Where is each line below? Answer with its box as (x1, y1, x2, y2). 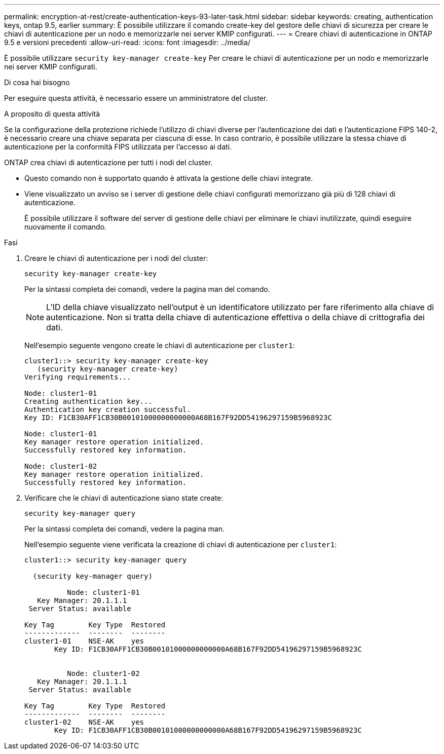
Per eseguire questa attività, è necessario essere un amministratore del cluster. (4, 94, 268, 102)
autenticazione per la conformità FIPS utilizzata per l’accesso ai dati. (4, 142, 232, 151)
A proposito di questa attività (4, 109, 100, 118)
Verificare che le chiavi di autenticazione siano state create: (24, 494, 224, 502)
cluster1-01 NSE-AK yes (24, 637, 144, 645)
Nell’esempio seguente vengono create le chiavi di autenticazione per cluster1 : (24, 341, 295, 350)
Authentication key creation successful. (24, 405, 191, 413)
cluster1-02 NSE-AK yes (24, 718, 144, 726)
